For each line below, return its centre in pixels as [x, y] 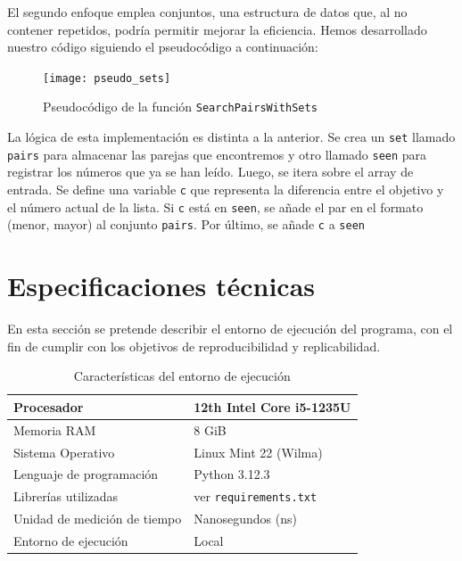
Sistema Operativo [64, 452]
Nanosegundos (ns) [245, 519]
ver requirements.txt [256, 496]
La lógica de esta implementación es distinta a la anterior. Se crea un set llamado [231, 137]
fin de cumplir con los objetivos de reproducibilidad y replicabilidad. [194, 346]
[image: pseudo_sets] [107, 78]
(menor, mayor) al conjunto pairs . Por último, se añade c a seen [186, 224]
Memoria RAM [55, 429]
